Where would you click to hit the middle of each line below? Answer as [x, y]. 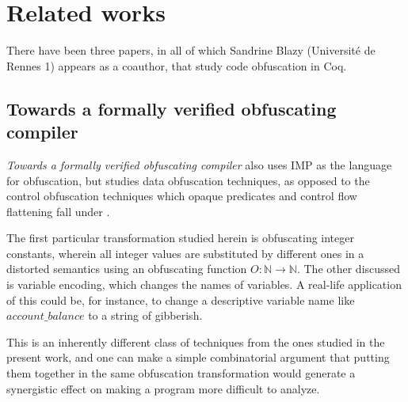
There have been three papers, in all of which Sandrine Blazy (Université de [191, 50]
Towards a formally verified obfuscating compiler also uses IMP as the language [199, 164]
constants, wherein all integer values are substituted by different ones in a [185, 253]
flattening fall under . [58, 211]
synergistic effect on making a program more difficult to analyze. [163, 388]
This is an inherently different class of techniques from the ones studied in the [196, 341]
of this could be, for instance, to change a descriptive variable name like [181, 300]
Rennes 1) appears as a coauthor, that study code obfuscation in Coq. [177, 65]
